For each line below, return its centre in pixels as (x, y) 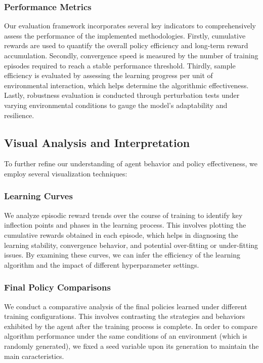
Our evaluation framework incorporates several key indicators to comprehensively (130, 26)
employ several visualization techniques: (66, 173)
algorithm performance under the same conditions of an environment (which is (126, 336)
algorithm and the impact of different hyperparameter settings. (102, 264)
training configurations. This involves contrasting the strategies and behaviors (125, 316)
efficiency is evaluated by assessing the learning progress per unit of (108, 75)
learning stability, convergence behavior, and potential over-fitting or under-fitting (131, 245)
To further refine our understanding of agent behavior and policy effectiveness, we (131, 164)
